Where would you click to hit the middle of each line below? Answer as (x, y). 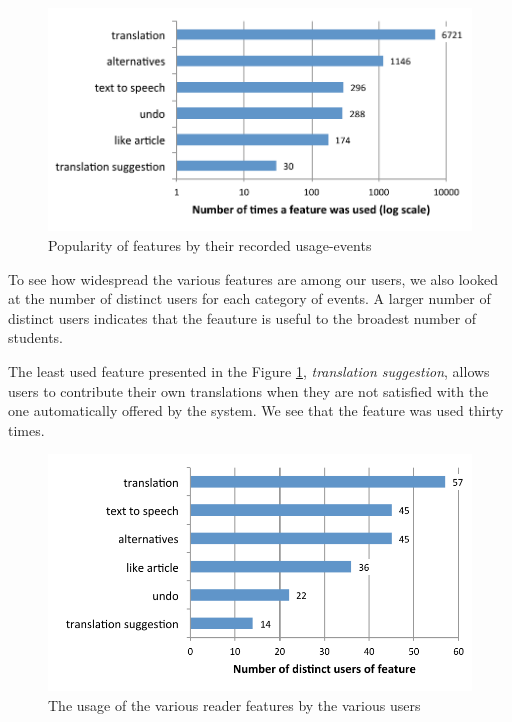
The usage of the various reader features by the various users (234, 704)
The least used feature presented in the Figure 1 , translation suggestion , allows (249, 371)
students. (35, 337)
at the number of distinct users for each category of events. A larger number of (249, 298)
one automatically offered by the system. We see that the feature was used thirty (256, 410)
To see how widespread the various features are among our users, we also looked (253, 278)
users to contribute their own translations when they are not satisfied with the (248, 390)
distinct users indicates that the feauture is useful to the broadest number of (242, 317)
